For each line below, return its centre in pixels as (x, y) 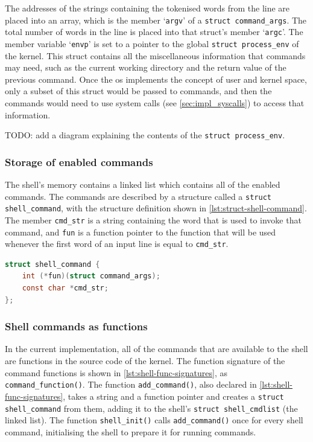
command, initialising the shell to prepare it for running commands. (131, 431)
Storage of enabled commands (79, 162)
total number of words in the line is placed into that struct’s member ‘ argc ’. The (154, 32)
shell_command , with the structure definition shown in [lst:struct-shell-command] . (156, 208)
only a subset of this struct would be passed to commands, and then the (138, 91)
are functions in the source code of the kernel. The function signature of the (145, 361)
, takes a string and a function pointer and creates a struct (173, 396)
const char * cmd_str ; (65, 288)
